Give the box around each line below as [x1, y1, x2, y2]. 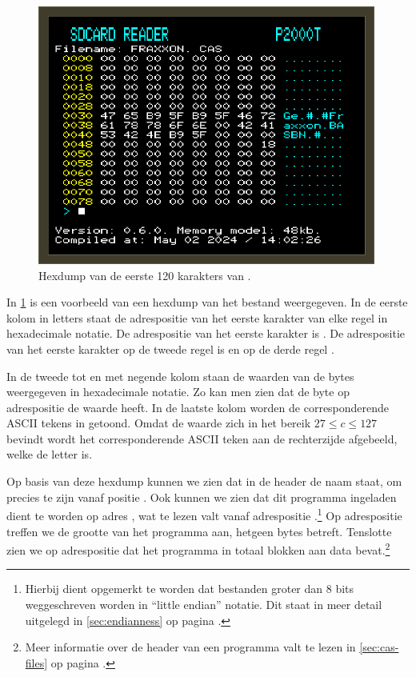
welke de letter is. [6, 446, 93, 463]
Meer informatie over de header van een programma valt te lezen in [25, 639, 356, 655]
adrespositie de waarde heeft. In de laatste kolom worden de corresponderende [6, 399, 390, 415]
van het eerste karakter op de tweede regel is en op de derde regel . [6, 340, 334, 357]
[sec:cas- [359, 639, 399, 655]
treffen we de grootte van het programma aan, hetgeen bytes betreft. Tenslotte [6, 523, 392, 539]
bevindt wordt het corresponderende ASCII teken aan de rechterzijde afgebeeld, [6, 430, 398, 447]
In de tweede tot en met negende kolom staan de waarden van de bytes [6, 367, 354, 384]
